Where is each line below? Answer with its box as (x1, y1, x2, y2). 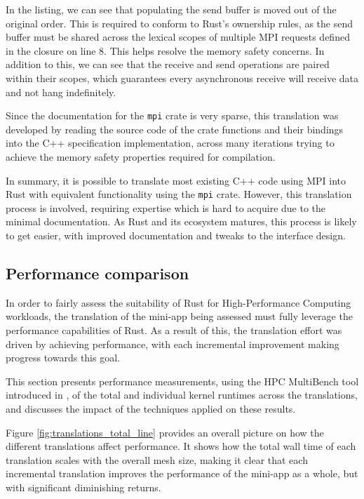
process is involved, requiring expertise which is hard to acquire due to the (6, 200, 326, 215)
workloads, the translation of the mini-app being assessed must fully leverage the (6, 309, 353, 324)
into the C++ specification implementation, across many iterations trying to (6, 135, 335, 150)
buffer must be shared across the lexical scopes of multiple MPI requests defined (6, 29, 350, 44)
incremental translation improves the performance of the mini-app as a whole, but (6, 466, 358, 481)
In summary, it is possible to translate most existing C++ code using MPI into (6, 173, 346, 187)
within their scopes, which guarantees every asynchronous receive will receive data (6, 70, 359, 85)
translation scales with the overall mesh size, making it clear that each (6, 452, 308, 467)
